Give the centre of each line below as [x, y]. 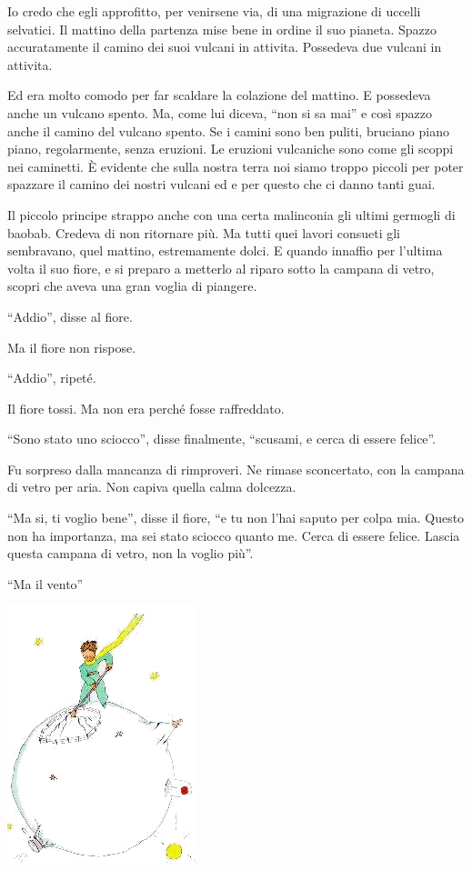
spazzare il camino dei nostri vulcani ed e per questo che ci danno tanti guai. [221, 184]
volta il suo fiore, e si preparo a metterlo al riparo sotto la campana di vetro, [221, 268]
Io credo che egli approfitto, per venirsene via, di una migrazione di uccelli [214, 11]
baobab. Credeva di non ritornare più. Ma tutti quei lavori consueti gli [204, 232]
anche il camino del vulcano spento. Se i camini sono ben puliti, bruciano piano [228, 130]
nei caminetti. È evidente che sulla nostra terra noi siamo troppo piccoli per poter [236, 166]
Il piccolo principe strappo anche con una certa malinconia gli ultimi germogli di [231, 214]
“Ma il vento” [45, 583]
